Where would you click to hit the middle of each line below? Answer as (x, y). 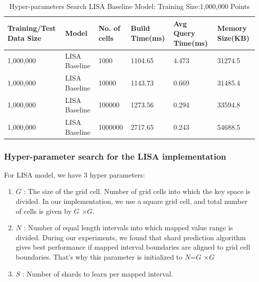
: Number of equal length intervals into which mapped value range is (128, 228)
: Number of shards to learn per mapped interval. (98, 273)
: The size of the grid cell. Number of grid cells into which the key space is (137, 191)
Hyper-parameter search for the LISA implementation (115, 156)
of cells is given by (44, 211)
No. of (109, 28)
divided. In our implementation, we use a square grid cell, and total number (131, 201)
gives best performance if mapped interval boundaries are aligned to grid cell (133, 247)
